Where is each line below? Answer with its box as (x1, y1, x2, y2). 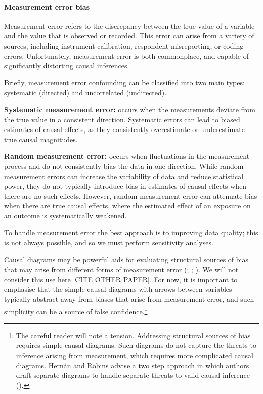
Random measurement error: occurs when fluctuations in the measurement (4, 151, 250, 161)
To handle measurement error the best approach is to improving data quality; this (4, 227, 258, 238)
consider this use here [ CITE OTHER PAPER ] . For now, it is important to (4, 274, 238, 284)
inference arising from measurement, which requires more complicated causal (16, 350, 253, 361)
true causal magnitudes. (4, 134, 78, 144)
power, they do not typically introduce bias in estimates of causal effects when (4, 181, 247, 191)
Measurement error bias (4, 1, 90, 12)
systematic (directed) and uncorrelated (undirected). (4, 87, 167, 98)
